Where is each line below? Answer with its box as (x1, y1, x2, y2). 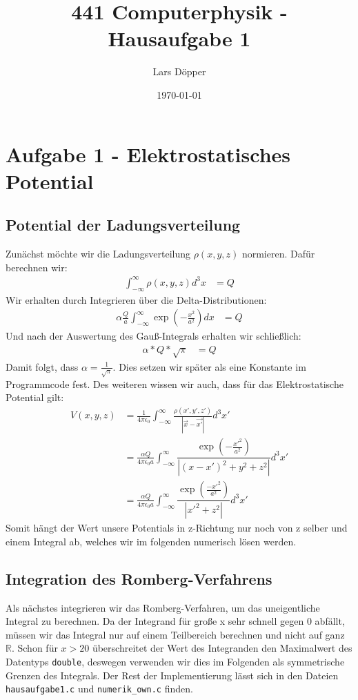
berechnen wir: (6, 260, 68, 274)
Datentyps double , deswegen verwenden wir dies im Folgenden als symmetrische (6, 654, 345, 668)
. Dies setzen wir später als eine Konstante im (112, 359, 306, 373)
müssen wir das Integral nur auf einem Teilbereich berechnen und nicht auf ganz (6, 627, 345, 641)
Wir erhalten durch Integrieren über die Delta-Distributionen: (6, 292, 267, 307)
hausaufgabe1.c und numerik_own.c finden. (6, 681, 193, 696)
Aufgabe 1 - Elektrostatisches (6, 139, 291, 168)
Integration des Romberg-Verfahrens (6, 567, 272, 589)
